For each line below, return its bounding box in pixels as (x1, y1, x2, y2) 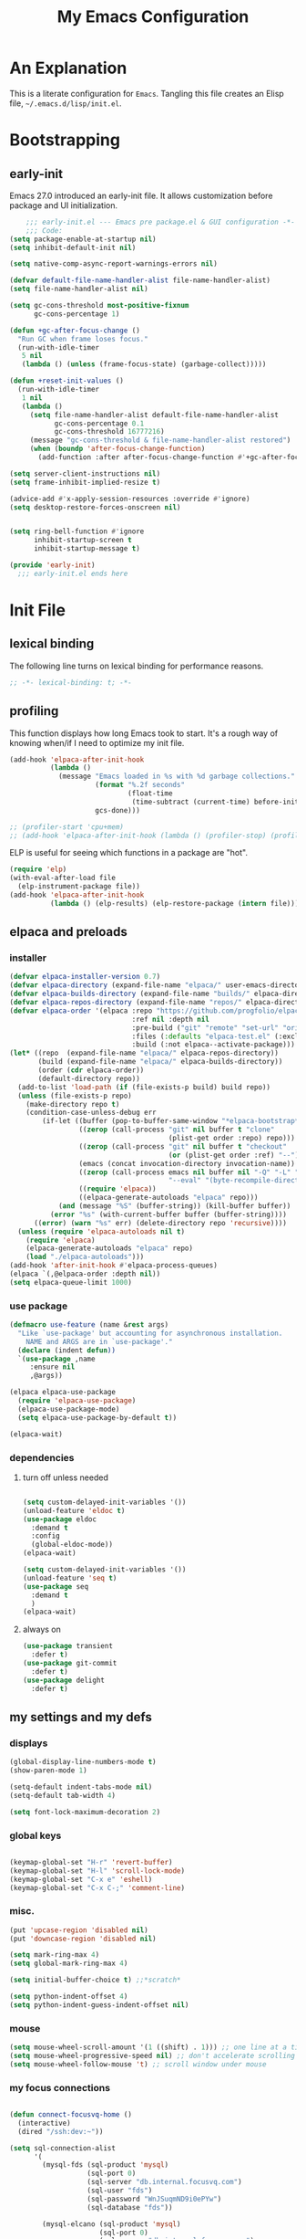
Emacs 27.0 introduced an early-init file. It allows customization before (9, 190, 273, 201)
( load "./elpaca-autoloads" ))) (25, 1253, 145, 1262)
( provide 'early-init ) (9, 561, 96, 570)
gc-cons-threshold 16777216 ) (54, 427, 166, 436)
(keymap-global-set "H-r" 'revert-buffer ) (9, 1857, 173, 1866)
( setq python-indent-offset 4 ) (9, 1992, 128, 2002)
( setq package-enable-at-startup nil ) (9, 235, 157, 244)
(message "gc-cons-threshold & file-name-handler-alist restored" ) (29, 436, 291, 445)
